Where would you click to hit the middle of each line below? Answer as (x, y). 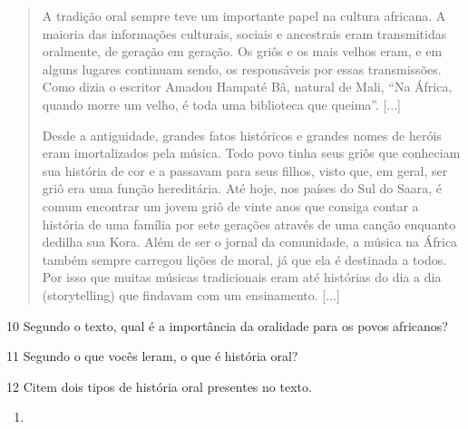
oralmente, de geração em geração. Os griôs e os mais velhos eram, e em (242, 51)
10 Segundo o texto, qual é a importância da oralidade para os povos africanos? (227, 325)
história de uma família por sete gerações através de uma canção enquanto (249, 224)
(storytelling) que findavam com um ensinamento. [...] (191, 294)
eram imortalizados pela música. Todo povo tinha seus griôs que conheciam (251, 153)
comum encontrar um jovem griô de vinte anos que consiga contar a (230, 205)
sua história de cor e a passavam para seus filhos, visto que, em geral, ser (245, 170)
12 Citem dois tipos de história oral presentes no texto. (159, 386)
